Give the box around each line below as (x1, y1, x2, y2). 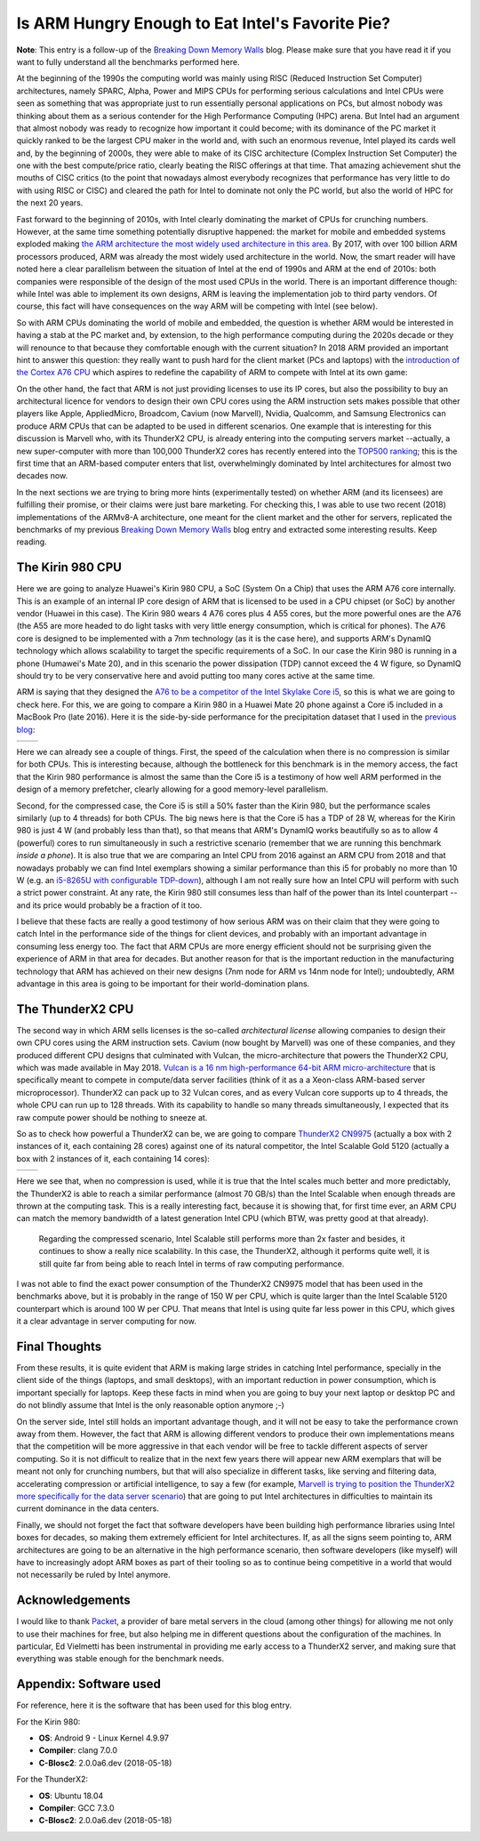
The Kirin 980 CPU (16, 560, 122, 575)
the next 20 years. (16, 197, 84, 208)
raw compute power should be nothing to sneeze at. (16, 1112, 208, 1122)
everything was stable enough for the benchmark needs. (16, 1653, 225, 1664)
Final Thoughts (16, 1339, 102, 1354)
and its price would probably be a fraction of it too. (16, 899, 203, 911)
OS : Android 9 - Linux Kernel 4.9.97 (38, 1732, 169, 1743)
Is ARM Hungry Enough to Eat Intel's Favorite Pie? (16, 13, 391, 33)
